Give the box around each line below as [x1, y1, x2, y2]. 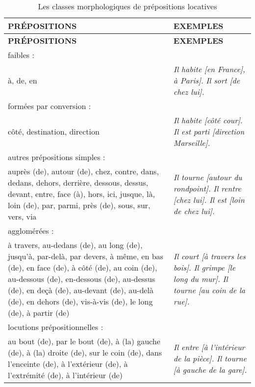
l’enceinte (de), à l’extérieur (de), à [8, 358, 128, 369]
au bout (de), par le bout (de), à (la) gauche [8, 335, 160, 347]
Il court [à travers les [173, 250, 246, 262]
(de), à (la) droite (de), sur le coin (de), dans [8, 347, 162, 358]
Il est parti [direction [173, 126, 245, 137]
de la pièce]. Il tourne [173, 352, 247, 364]
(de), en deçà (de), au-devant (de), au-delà [8, 284, 153, 296]
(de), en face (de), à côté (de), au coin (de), [8, 262, 157, 273]
